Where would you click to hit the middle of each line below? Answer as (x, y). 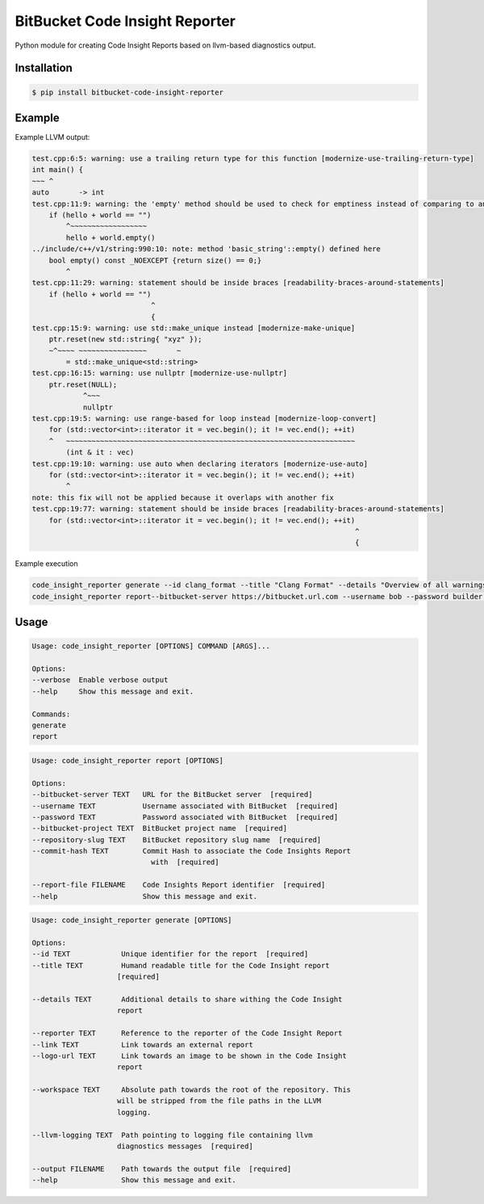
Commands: (51, 714)
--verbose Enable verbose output (100, 680)
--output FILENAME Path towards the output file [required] (162, 1168)
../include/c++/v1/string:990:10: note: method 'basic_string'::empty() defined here (206, 249)
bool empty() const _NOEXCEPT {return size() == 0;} (155, 260)
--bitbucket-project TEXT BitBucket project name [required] (160, 829)
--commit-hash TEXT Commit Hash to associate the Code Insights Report (191, 851)
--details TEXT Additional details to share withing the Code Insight (187, 999)
